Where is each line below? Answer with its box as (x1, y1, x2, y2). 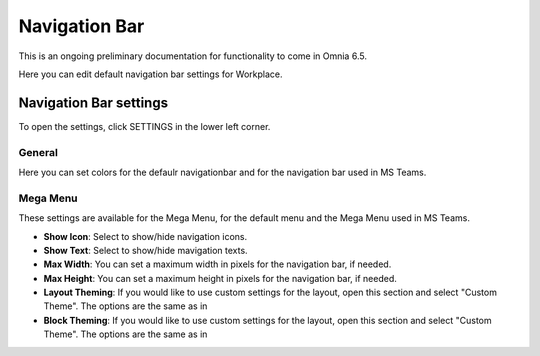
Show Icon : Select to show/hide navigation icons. (43, 230, 248, 242)
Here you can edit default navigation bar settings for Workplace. (18, 68, 284, 80)
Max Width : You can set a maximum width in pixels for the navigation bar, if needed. (43, 258, 392, 270)
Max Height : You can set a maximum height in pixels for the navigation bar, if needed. (43, 272, 397, 284)
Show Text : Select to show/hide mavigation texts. (43, 244, 249, 256)
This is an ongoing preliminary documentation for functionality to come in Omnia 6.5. (18, 50, 367, 62)
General (18, 145, 59, 159)
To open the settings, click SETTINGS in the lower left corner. (18, 120, 271, 132)
